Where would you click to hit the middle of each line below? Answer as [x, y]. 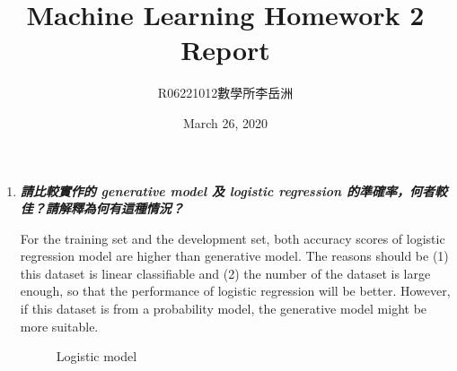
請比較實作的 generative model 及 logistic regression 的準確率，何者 [227, 190]
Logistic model [97, 356]
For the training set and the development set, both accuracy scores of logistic [233, 238]
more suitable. [59, 326]
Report [225, 50]
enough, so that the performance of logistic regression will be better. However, [235, 291]
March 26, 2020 [225, 122]
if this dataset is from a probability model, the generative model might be [224, 309]
